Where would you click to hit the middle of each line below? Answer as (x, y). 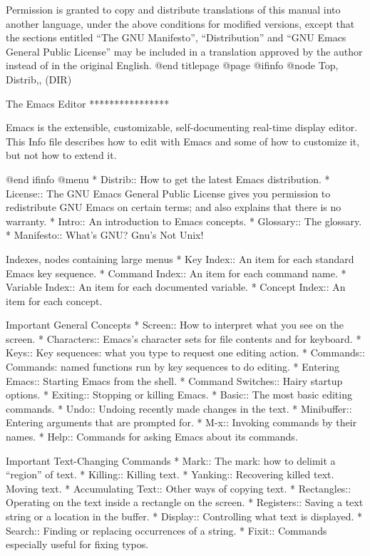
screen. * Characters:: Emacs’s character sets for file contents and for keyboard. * (184, 338)
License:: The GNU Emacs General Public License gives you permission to (168, 193)
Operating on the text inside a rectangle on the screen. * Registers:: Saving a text (185, 502)
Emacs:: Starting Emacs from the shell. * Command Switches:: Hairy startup (174, 380)
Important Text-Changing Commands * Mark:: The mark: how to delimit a (171, 460)
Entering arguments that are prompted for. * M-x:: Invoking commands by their (181, 422)
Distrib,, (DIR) (39, 79)
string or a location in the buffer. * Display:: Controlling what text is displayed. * (184, 516)
